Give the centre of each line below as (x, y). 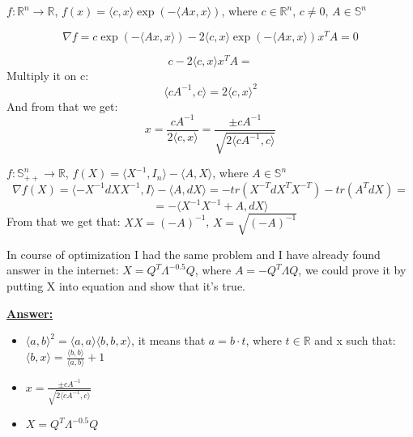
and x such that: (355, 340)
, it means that (168, 340)
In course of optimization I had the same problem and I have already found (194, 254)
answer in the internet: (63, 270)
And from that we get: (62, 106)
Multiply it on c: (48, 75)
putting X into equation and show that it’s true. (126, 286)
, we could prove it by (352, 270)
